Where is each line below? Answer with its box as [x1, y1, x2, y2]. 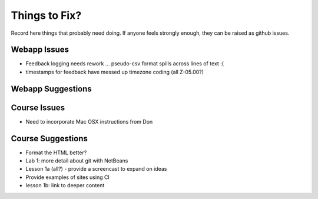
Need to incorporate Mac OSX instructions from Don [25, 118, 153, 125]
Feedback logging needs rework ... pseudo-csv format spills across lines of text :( [25, 60, 224, 67]
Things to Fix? [11, 9, 82, 22]
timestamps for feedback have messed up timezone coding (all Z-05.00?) [25, 68, 204, 75]
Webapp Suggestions [11, 84, 92, 94]
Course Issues [11, 102, 65, 112]
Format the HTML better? [25, 149, 87, 156]
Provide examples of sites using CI [25, 174, 110, 181]
